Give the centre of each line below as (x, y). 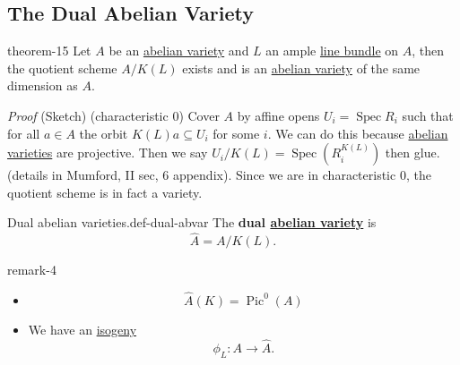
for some (236, 133)
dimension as (43, 85)
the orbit (104, 133)
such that (428, 115)
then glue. (412, 153)
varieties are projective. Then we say (108, 153)
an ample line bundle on (332, 51)
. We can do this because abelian (358, 133)
